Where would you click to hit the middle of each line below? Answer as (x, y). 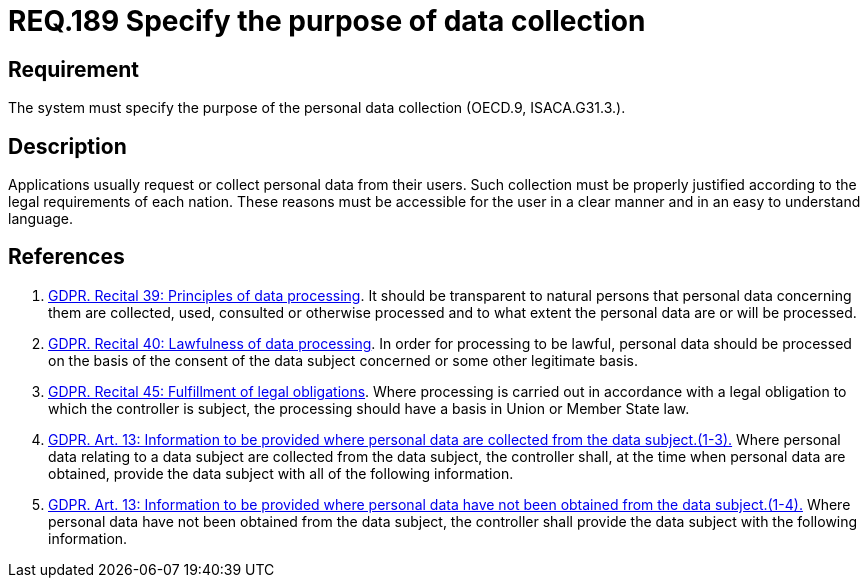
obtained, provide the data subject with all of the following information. (281, 473)
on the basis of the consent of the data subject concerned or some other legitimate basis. (343, 360)
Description (67, 146)
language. (41, 219)
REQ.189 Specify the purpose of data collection (327, 21)
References (66, 257)
